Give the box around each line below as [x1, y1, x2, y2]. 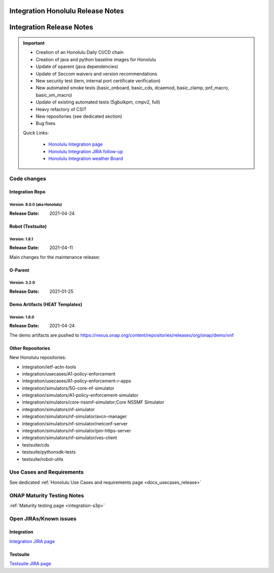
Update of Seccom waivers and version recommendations [36, 71, 157, 77]
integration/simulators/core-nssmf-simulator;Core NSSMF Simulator [22, 399, 164, 406]
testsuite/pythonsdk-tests [22, 449, 76, 455]
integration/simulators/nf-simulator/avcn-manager [22, 414, 127, 420]
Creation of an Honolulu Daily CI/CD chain [36, 49, 124, 55]
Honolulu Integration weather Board [48, 155, 123, 161]
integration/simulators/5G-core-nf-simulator [22, 385, 115, 391]
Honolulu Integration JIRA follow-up [48, 148, 123, 154]
